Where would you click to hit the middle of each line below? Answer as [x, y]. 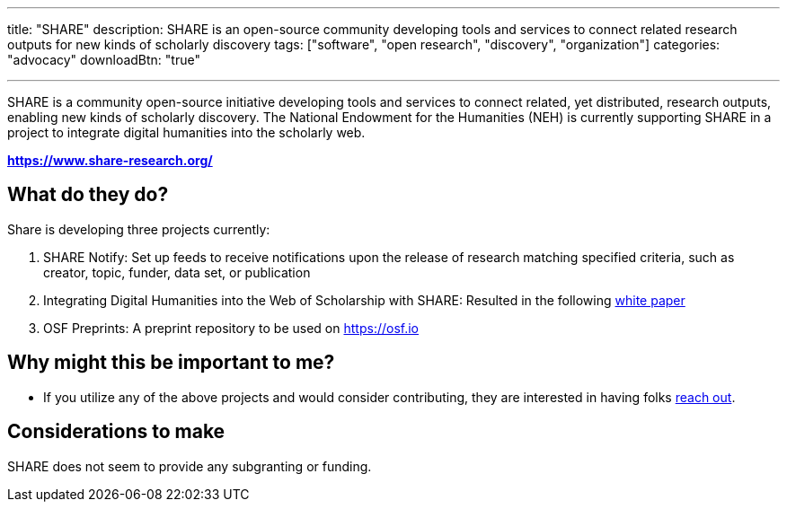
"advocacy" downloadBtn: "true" [104, 60]
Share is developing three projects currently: [139, 229]
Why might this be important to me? [171, 363]
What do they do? [88, 195]
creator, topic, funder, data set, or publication [177, 272]
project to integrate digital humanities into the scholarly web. [186, 132]
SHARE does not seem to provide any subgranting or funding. [190, 466]
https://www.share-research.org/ [110, 160]
